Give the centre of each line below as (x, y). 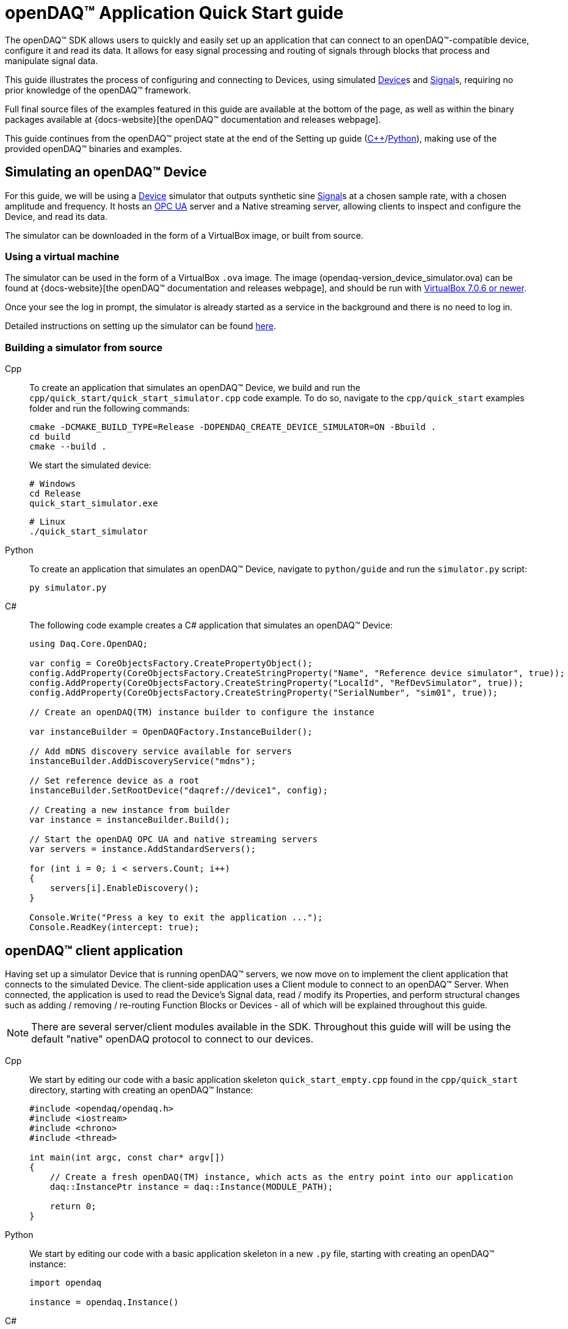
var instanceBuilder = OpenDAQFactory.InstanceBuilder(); (171, 732)
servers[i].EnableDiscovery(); (125, 888)
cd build (50, 437)
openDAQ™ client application (94, 950)
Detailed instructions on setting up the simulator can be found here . (141, 326)
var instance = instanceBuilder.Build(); (130, 820)
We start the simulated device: (90, 465)
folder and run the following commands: (110, 409)
